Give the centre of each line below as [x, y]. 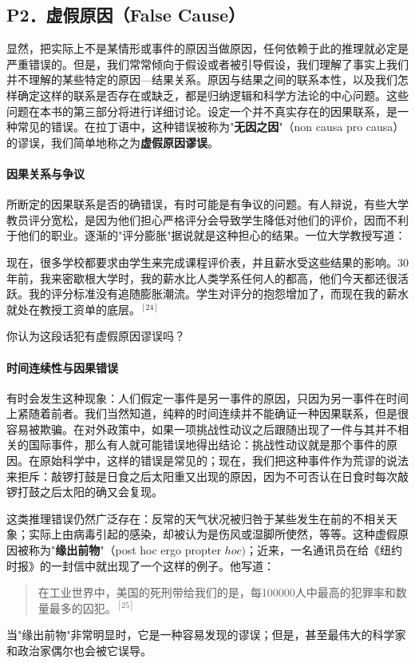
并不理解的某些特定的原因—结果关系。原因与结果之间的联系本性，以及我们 [202, 79]
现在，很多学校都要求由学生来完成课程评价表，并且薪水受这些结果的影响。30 [207, 262]
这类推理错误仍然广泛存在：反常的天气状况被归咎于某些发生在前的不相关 [196, 518]
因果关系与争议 [45, 173]
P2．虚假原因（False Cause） [126, 15]
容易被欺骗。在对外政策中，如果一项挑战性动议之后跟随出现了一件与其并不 [202, 429]
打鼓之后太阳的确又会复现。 [90, 492]
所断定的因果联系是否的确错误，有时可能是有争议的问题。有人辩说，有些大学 [207, 204]
